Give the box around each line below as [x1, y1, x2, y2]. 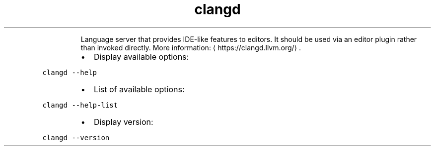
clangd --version [42, 133, 110, 142]
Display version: [93, 116, 153, 127]
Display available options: [93, 51, 189, 62]
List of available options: [93, 84, 185, 94]
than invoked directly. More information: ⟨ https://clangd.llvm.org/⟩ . [80, 43, 301, 52]
